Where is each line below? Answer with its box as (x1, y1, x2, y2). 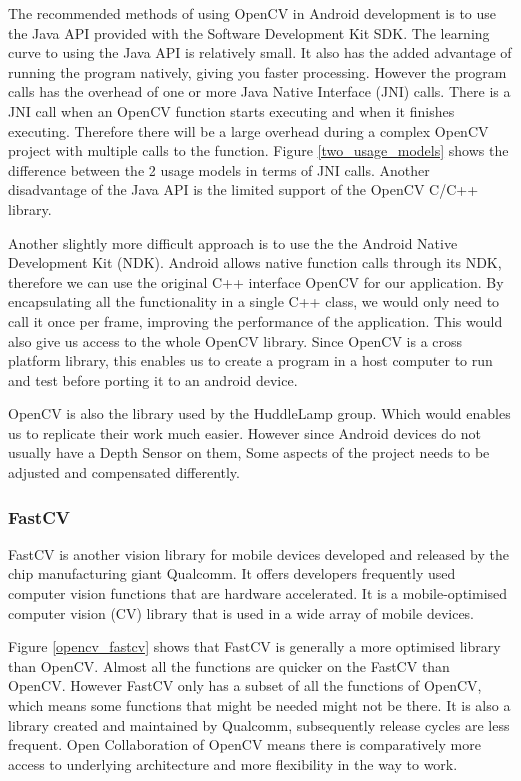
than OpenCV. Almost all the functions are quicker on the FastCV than (8, 655, 450, 676)
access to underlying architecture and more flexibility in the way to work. (8, 753, 458, 774)
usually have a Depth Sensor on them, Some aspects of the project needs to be (8, 442, 490, 463)
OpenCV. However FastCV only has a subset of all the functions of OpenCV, (8, 675, 482, 696)
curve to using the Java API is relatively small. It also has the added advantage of (8, 42, 512, 63)
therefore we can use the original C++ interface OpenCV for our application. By (8, 271, 504, 292)
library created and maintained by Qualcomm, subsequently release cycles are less (8, 714, 510, 735)
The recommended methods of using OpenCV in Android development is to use (8, 3, 497, 23)
